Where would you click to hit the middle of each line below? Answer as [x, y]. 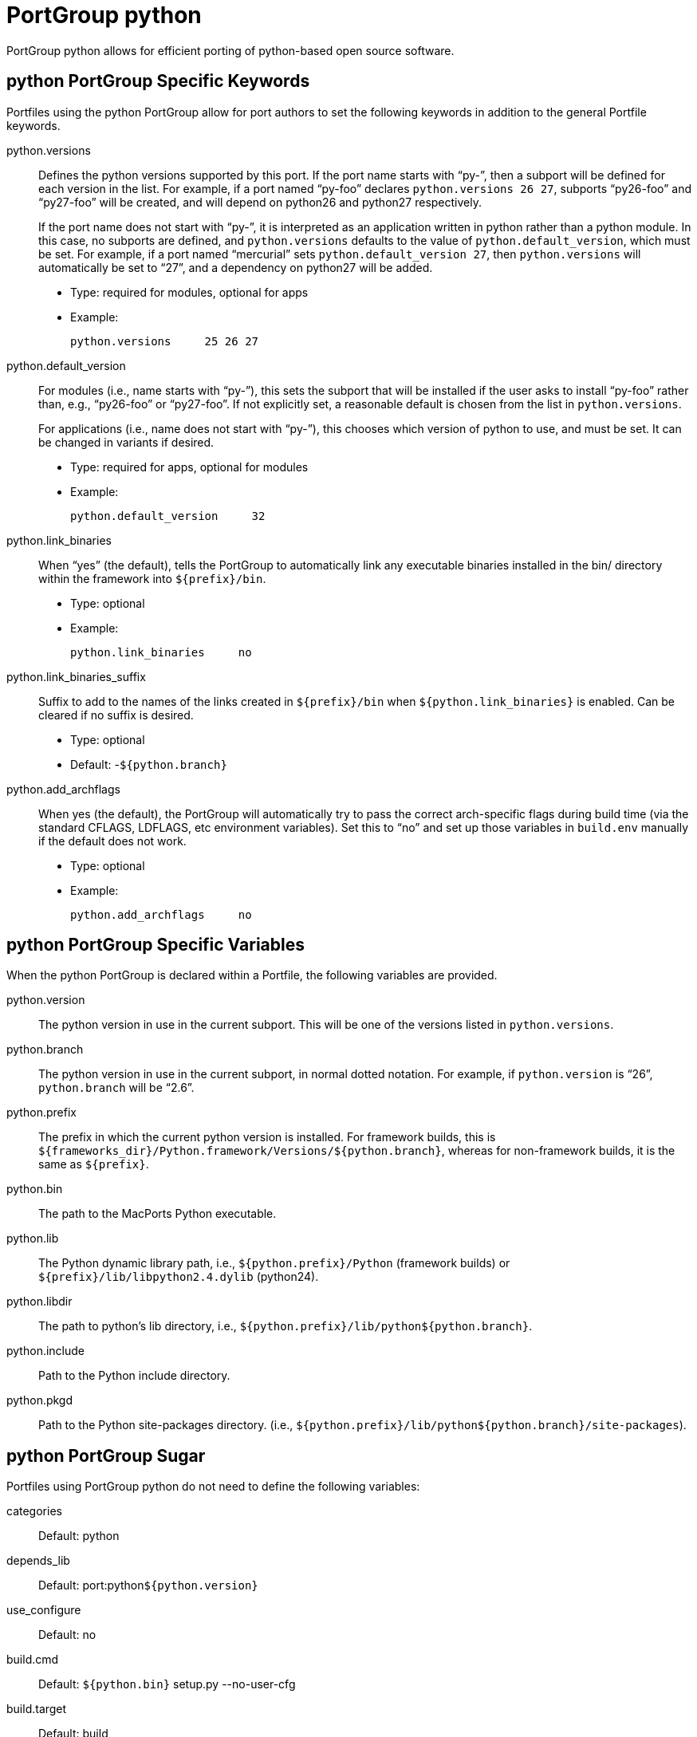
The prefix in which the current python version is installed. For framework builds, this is [267, 1137]
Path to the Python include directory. [134, 1376]
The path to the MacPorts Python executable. [158, 1214]
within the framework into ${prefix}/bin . [152, 578]
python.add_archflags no [161, 914]
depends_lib [38, 1561]
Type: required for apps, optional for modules [189, 467]
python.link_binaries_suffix [76, 676]
